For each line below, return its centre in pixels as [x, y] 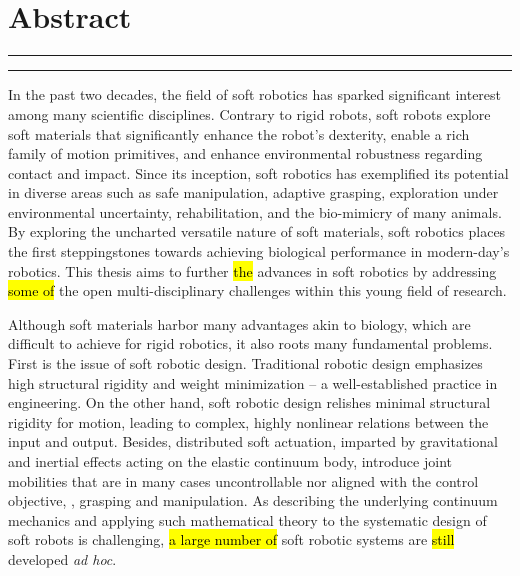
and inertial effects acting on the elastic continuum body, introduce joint [230, 461]
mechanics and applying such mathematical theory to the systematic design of [247, 519]
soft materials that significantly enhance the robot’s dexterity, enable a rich [239, 133]
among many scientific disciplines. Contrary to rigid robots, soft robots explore [249, 113]
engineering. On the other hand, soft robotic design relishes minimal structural [249, 402]
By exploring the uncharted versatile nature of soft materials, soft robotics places [257, 231]
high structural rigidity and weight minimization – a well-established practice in [253, 382]
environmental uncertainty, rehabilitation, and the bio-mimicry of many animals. [255, 211]
